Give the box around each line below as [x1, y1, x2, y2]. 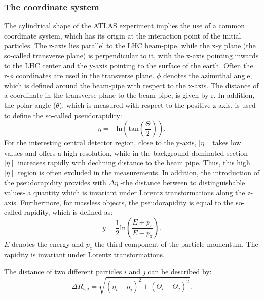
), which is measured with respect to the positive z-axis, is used [59, 99, 256, 110]
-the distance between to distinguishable [120, 177, 245, 188]
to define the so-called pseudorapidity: [4, 109, 122, 120]
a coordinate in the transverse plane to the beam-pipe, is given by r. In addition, [4, 90, 255, 100]
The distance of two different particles [4, 266, 122, 277]
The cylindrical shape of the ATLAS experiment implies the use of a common [4, 20, 245, 31]
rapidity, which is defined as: [24, 207, 113, 217]
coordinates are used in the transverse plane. [16, 70, 155, 81]
